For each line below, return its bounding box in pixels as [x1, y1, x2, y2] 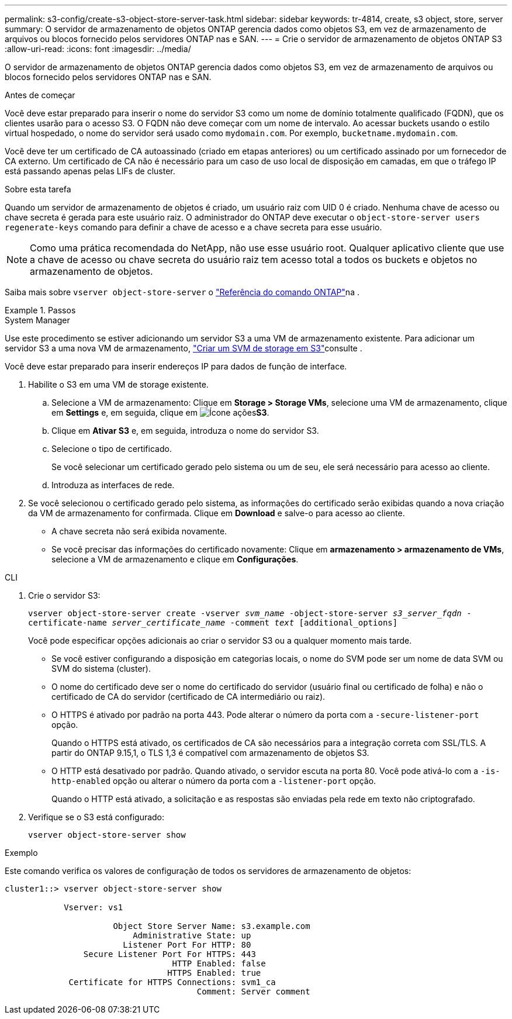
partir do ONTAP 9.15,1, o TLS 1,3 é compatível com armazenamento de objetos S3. [51, 748, 369, 758]
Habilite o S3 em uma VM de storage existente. [28, 379, 209, 389]
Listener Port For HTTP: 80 [123, 940, 251, 949]
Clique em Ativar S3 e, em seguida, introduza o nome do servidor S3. [51, 426, 319, 436]
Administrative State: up [133, 931, 251, 940]
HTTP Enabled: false [172, 959, 266, 968]
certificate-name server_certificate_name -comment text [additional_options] [28, 618, 398, 627]
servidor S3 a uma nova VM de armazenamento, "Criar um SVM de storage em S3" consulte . [5, 343, 362, 353]
